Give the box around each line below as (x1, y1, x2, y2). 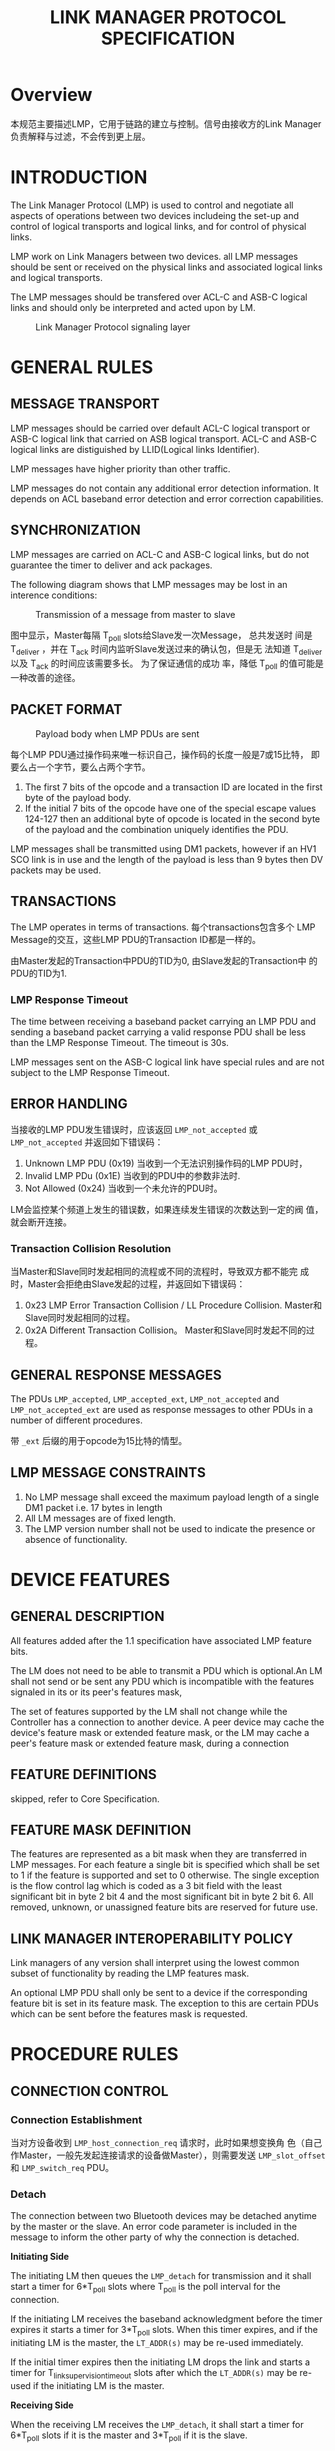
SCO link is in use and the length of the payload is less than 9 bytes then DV (10, 853, 323, 865)
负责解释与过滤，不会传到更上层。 (10, 130, 151, 142)
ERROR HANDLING (10, 1096, 128, 1113)
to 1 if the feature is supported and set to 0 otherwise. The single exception (10, 1869, 320, 1881)
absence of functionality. (24, 1533, 128, 1545)
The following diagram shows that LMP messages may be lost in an (10, 578, 288, 590)
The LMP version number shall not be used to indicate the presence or (24, 1522, 316, 1535)
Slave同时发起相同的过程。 (24, 1312, 136, 1324)
